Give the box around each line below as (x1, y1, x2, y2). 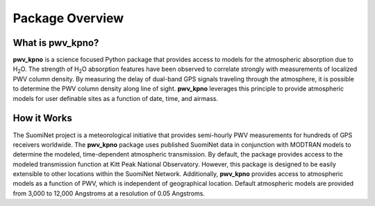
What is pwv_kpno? (12, 37, 99, 49)
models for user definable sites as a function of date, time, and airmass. (12, 94, 219, 102)
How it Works (12, 112, 72, 125)
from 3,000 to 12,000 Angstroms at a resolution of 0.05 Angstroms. (12, 189, 205, 198)
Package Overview (12, 10, 124, 26)
